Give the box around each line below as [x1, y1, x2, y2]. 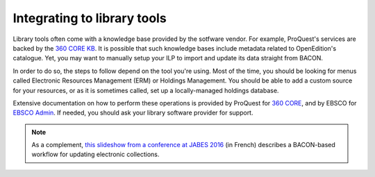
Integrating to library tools [12, 10, 167, 26]
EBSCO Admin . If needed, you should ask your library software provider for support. [12, 108, 253, 117]
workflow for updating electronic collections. [31, 150, 160, 159]
